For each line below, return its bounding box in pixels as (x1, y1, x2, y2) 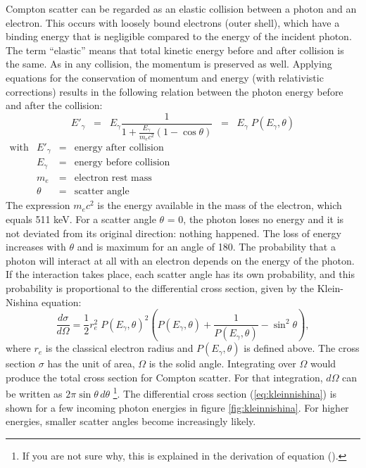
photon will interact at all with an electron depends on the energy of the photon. (6, 253, 355, 267)
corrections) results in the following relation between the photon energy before (6, 84, 343, 99)
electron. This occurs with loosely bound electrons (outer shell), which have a (6, 15, 340, 30)
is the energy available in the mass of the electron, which (97, 198, 342, 213)
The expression (6, 198, 70, 213)
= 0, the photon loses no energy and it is (167, 212, 344, 226)
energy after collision (74, 142, 164, 153)
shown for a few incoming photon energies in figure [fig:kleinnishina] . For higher (6, 400, 349, 415)
